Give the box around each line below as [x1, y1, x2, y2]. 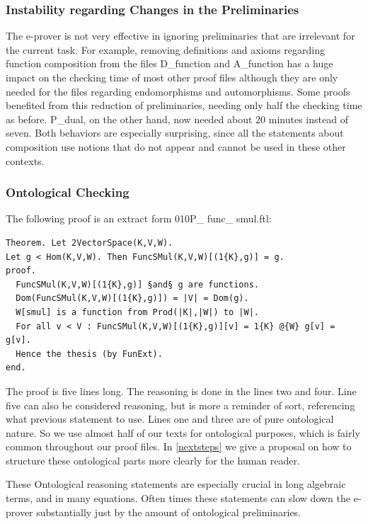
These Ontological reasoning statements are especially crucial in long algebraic [6, 477, 346, 491]
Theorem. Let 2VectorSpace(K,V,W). [6, 237, 173, 248]
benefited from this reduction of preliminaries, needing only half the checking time [6, 98, 362, 113]
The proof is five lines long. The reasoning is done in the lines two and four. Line [6, 383, 357, 398]
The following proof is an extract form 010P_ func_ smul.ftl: [6, 211, 272, 226]
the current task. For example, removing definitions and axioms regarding [6, 42, 326, 57]
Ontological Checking [6, 183, 130, 201]
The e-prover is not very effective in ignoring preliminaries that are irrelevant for [6, 28, 355, 43]
